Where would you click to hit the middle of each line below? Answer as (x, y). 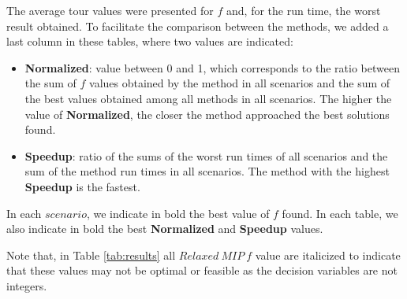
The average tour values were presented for (110, 10)
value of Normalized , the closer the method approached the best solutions (207, 114)
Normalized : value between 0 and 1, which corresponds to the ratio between (212, 67)
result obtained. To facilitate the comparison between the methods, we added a (198, 26)
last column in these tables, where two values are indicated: (150, 41)
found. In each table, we (340, 213)
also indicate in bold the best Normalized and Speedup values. (165, 229)
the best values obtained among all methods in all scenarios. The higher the (208, 98)
